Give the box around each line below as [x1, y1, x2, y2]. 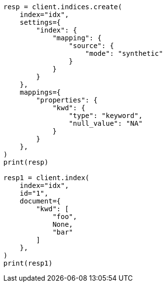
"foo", [52, 213, 77, 220]
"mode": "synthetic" [85, 50, 163, 57]
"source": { [68, 42, 114, 50]
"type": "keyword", [68, 112, 143, 119]
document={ [19, 197, 61, 205]
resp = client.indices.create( [3, 3, 122, 11]
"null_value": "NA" [68, 119, 143, 127]
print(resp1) [3, 259, 53, 267]
